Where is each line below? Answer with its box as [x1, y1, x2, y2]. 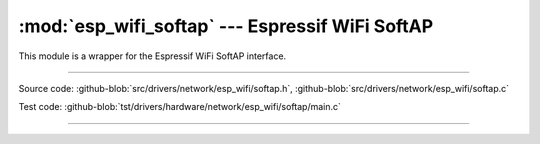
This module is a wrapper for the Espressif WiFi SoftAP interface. [18, 50, 287, 62]
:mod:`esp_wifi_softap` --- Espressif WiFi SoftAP [18, 15, 434, 37]
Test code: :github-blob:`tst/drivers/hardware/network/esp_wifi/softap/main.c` [18, 101, 342, 113]
